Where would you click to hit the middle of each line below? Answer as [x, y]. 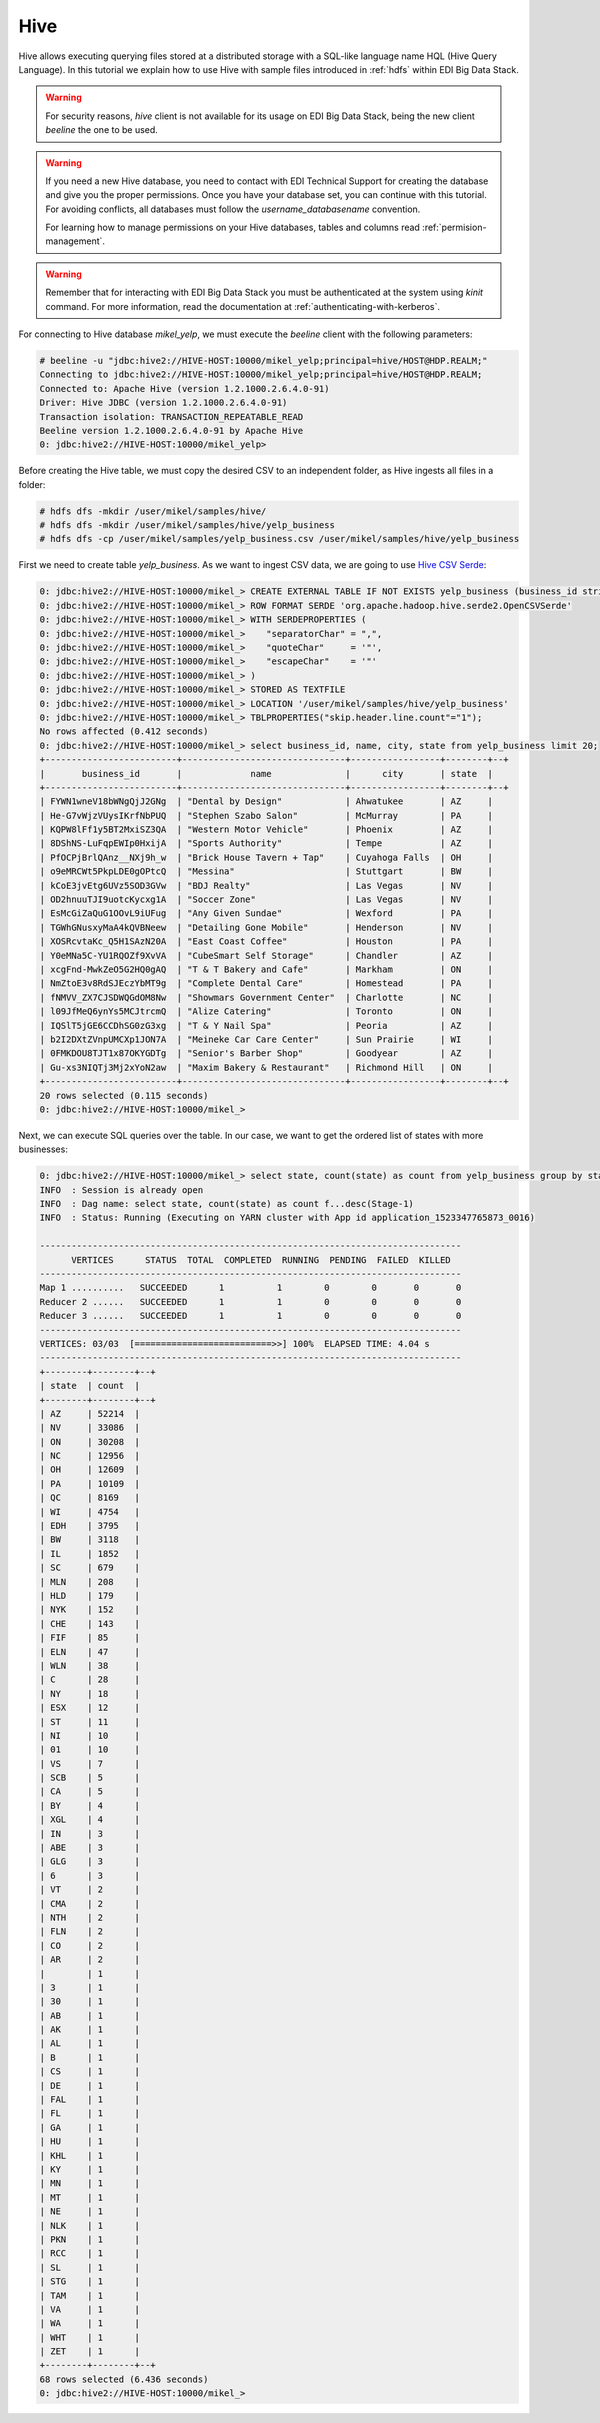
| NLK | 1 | [89, 2225]
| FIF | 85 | [89, 1638]
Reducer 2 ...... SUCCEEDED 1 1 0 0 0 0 [250, 1301]
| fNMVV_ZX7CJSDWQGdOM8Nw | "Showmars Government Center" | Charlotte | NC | [266, 997]
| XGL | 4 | [89, 1819]
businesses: [43, 1149]
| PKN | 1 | [89, 2239]
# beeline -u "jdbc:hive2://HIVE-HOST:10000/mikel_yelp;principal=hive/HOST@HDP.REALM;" [264, 360]
